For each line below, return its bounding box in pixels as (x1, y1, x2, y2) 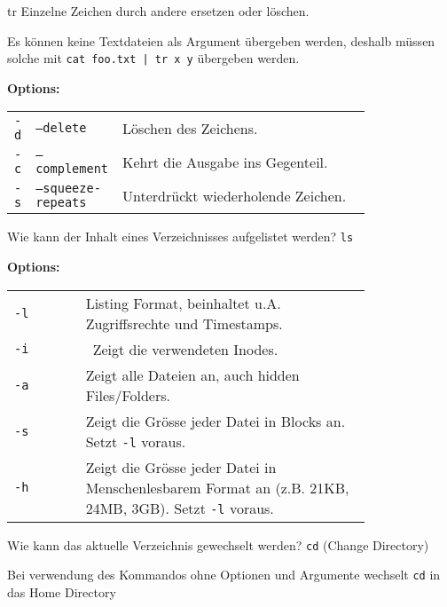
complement (35, 162, 109, 177)
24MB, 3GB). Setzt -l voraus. (85, 497, 274, 518)
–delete (35, 121, 87, 136)
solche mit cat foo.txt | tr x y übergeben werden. (7, 49, 300, 67)
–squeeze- (35, 181, 101, 196)
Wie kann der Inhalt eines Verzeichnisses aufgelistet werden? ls (7, 227, 354, 246)
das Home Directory (7, 583, 116, 601)
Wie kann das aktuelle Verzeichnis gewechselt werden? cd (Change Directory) (7, 535, 429, 554)
